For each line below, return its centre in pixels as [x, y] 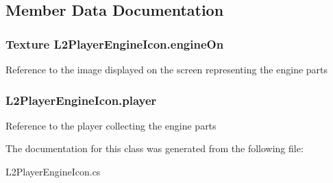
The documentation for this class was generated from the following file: [155, 148]
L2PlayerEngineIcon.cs [53, 171]
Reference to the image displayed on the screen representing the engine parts [167, 69]
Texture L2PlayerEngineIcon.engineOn [115, 44]
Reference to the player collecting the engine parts [111, 125]
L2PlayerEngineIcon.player [81, 100]
